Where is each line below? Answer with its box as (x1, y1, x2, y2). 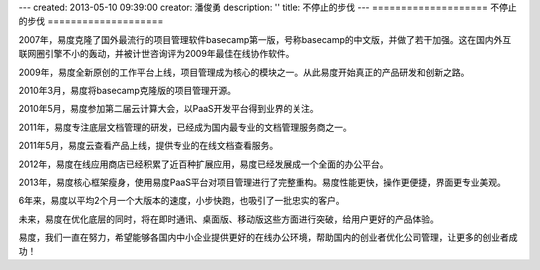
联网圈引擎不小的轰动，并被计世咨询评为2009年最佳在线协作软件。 (18, 48, 295, 60)
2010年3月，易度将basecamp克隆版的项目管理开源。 (18, 84, 237, 96)
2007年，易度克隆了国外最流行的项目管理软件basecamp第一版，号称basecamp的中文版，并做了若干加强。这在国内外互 (18, 33, 512, 45)
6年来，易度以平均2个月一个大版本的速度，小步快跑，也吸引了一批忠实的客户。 (18, 195, 345, 207)
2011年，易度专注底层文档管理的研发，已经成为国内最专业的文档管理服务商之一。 (18, 121, 352, 133)
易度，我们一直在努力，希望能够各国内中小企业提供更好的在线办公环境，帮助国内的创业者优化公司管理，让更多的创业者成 (18, 231, 518, 244)
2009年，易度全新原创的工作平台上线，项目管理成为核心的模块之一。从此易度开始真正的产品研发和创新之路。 (18, 66, 470, 78)
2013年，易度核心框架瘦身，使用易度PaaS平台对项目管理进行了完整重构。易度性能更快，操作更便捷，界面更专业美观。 (18, 176, 507, 188)
